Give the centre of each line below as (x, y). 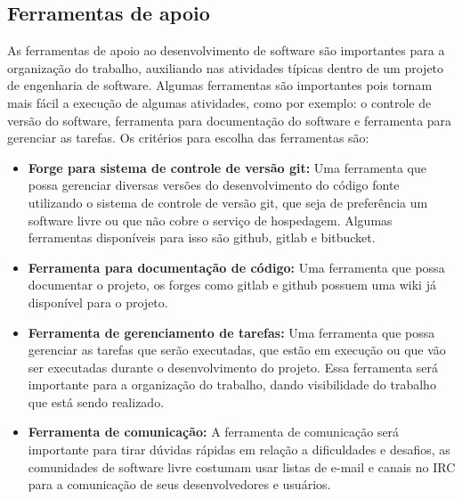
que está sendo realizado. (96, 401)
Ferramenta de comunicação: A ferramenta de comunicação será (214, 432)
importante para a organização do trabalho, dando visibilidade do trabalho (232, 384)
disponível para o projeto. (98, 302)
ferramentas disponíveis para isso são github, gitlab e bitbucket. (202, 237)
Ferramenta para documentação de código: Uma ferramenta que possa (236, 267)
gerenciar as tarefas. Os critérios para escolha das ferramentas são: (188, 138)
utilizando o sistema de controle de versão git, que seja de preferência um (228, 202)
